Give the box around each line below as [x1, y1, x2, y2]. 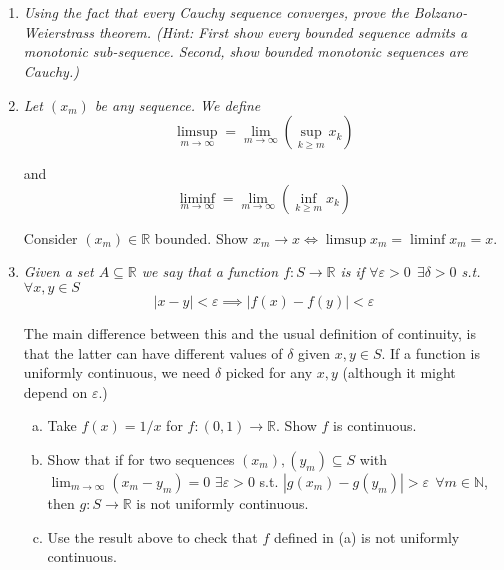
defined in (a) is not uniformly [273, 526, 460, 547]
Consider [23, 227, 78, 248]
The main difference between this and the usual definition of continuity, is [23, 322, 476, 343]
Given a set [23, 261, 94, 282]
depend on [23, 381, 88, 402]
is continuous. [333, 415, 417, 436]
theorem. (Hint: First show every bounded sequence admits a [98, 21, 468, 42]
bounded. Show [154, 227, 249, 248]
